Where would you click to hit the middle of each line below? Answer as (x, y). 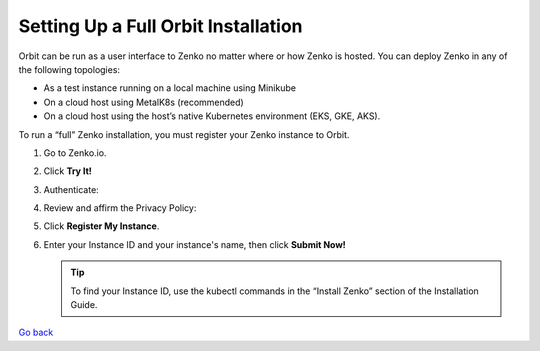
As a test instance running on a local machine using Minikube (170, 88)
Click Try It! (67, 171)
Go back (36, 332)
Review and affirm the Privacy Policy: (120, 208)
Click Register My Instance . (101, 226)
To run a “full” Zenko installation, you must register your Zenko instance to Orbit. (184, 134)
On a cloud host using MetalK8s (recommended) (143, 102)
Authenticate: (71, 189)
